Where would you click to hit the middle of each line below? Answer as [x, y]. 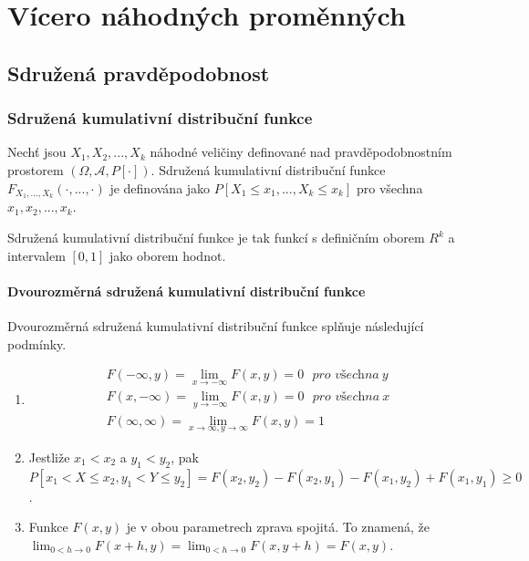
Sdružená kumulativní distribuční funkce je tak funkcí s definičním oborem [216, 238]
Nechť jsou [37, 152]
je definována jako [160, 187]
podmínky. [37, 343]
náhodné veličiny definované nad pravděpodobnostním [301, 152]
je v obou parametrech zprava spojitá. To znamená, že [278, 527]
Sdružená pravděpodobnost [139, 73]
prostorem [36, 169]
